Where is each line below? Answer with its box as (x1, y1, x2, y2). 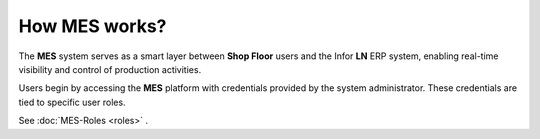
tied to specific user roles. (18, 96, 126, 108)
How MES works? (18, 15, 167, 37)
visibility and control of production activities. (18, 63, 202, 75)
